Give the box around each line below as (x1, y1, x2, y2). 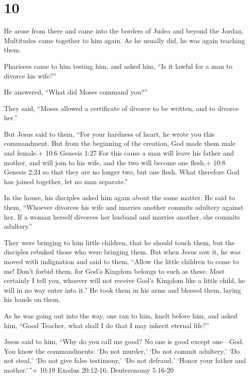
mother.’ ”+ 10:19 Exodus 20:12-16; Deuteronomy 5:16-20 (4, 364, 174, 375)
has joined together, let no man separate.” (4, 176, 128, 186)
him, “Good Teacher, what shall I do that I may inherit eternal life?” (4, 320, 209, 330)
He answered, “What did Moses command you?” (4, 87, 148, 97)
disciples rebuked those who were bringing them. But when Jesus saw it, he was (4, 247, 241, 257)
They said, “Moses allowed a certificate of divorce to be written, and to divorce (4, 103, 239, 113)
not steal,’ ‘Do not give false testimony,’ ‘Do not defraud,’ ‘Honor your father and (4, 355, 246, 365)
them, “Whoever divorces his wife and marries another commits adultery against (4, 202, 244, 212)
